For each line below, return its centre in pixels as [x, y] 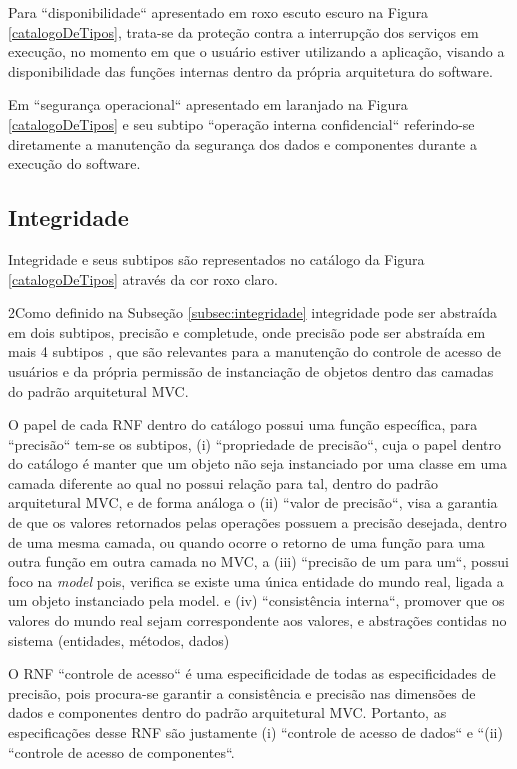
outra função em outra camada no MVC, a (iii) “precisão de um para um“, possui [258, 561]
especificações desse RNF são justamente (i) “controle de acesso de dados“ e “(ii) [255, 732]
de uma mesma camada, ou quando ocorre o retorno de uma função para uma [246, 541]
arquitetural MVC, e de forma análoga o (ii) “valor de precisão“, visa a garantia [253, 502]
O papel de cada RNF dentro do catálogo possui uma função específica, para [243, 424]
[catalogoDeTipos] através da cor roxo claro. [143, 278]
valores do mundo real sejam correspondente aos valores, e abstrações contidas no [257, 620]
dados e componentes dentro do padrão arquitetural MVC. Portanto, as [227, 712]
